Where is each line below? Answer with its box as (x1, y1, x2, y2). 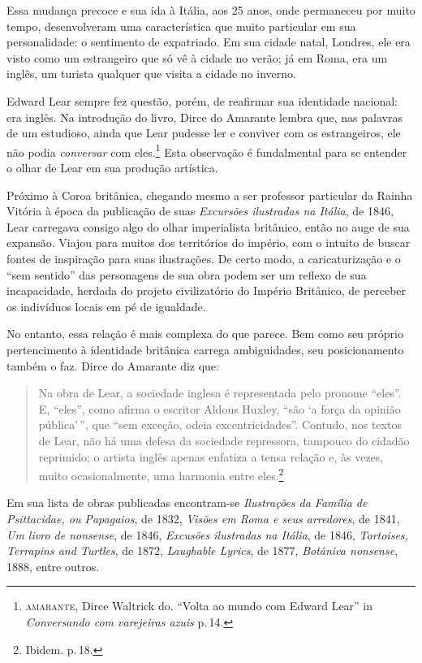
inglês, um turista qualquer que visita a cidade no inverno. (6, 65, 296, 82)
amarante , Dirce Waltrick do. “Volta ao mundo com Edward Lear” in (25, 597, 373, 614)
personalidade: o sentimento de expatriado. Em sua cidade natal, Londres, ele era (6, 33, 411, 50)
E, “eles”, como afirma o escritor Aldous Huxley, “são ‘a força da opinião (38, 400, 401, 417)
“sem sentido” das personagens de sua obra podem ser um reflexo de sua (6, 266, 367, 283)
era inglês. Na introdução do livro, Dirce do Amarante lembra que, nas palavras (6, 108, 403, 125)
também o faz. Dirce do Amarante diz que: (6, 357, 219, 374)
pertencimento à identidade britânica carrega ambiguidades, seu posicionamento (6, 340, 404, 357)
